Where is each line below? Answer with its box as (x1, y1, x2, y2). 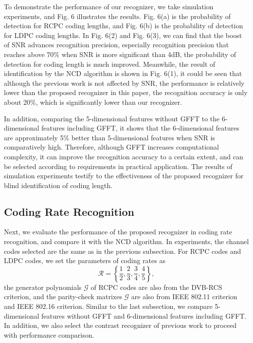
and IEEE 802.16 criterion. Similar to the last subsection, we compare (4, 301, 213, 311)
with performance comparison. (4, 329, 94, 340)
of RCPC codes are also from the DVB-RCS (90, 282, 222, 292)
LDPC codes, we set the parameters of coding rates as (4, 255, 165, 266)
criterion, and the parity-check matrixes (4, 291, 122, 302)
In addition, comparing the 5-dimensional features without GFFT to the (4, 113, 220, 123)
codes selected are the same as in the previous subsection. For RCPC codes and (4, 246, 241, 256)
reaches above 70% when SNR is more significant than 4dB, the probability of (4, 49, 236, 59)
